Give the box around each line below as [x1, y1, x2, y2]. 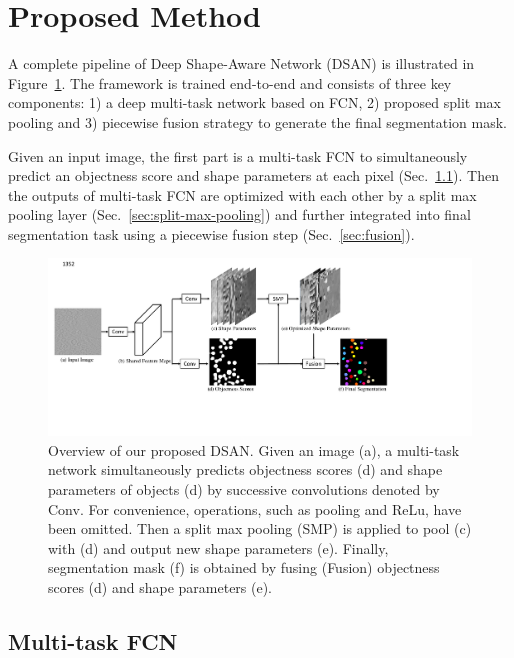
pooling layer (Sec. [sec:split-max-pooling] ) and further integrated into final [8, 204, 471, 225]
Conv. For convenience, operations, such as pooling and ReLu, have [48, 498, 462, 519]
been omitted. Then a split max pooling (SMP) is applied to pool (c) [48, 518, 472, 539]
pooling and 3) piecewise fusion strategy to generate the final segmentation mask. [8, 111, 507, 132]
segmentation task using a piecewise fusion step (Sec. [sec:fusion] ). [8, 223, 415, 244]
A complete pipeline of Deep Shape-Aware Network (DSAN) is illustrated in [8, 53, 475, 74]
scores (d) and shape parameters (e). [48, 577, 273, 598]
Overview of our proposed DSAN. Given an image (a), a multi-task [48, 439, 460, 460]
